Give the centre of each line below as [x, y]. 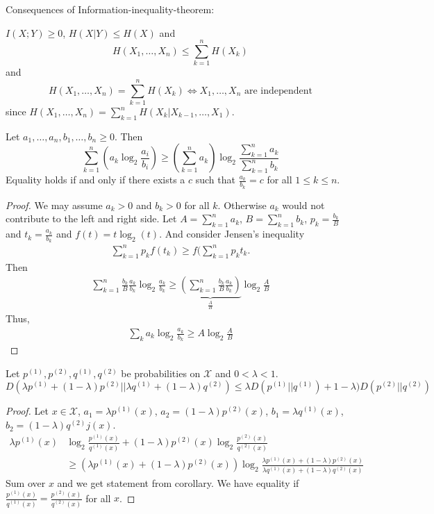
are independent [279, 91]
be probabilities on [161, 373]
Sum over [26, 482]
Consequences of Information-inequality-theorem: [110, 9]
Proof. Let [27, 411]
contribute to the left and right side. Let [91, 218]
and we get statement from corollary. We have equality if [178, 482]
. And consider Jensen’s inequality [232, 234]
